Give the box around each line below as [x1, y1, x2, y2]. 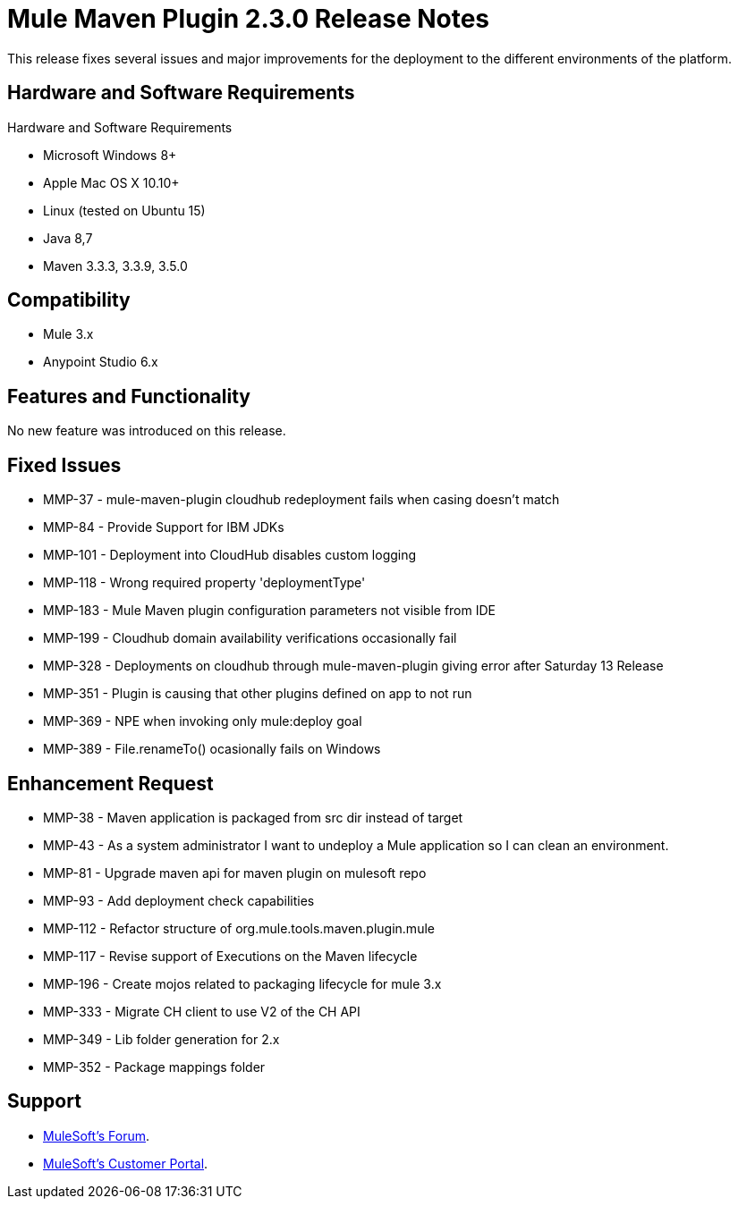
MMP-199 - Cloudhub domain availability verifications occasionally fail [43, 630, 457, 646]
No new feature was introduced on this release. [7, 423, 286, 439]
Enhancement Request [7, 772, 214, 795]
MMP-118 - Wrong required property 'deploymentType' [43, 575, 366, 591]
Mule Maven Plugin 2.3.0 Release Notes [7, 4, 490, 34]
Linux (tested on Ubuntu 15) [43, 202, 206, 218]
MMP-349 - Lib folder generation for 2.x [43, 1031, 280, 1047]
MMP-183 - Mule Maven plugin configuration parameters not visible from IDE [43, 603, 496, 619]
